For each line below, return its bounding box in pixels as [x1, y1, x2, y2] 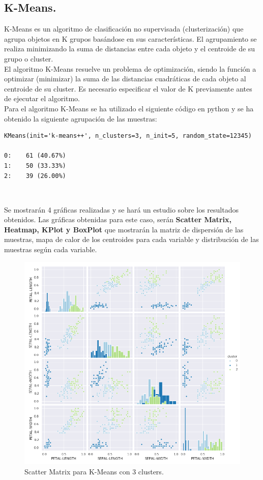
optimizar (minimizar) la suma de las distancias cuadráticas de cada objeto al [4, 73, 246, 84]
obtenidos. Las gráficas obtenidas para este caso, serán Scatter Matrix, [4, 214, 231, 225]
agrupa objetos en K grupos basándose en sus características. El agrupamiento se [4, 33, 257, 44]
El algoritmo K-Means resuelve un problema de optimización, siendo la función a [4, 63, 256, 74]
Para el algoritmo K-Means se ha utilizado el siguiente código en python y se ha [4, 103, 254, 113]
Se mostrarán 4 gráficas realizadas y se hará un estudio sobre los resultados [4, 204, 239, 215]
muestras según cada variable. [4, 244, 97, 255]
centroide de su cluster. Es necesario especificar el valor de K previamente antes [4, 83, 252, 94]
